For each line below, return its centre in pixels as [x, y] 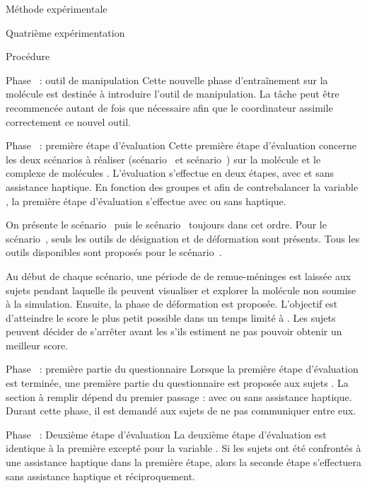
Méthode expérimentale [57, 8]
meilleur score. [37, 345]
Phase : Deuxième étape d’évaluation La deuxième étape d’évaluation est [166, 434]
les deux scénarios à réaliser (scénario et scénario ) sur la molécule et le [163, 159]
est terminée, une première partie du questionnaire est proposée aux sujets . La [177, 383]
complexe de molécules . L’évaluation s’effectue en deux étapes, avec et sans [170, 173]
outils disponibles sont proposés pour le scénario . [114, 252]
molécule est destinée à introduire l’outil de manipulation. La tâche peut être [173, 94]
